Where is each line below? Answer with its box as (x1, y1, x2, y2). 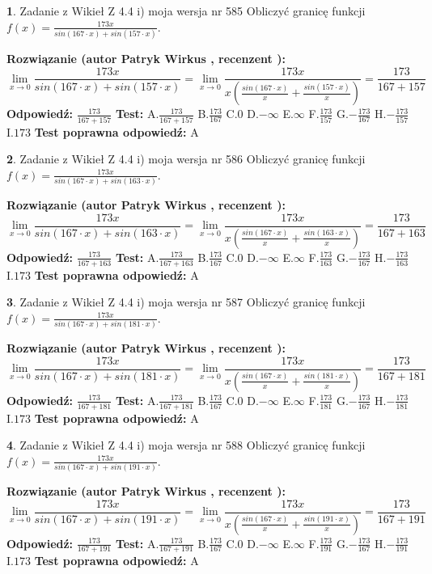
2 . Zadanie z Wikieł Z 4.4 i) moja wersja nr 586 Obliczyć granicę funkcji (6, 150, 366, 167)
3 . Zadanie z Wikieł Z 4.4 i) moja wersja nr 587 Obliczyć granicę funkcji (6, 293, 366, 310)
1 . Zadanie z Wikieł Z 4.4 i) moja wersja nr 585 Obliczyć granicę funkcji (6, 2, 366, 19)
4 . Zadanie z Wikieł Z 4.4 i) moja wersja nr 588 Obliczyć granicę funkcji (6, 437, 366, 454)
